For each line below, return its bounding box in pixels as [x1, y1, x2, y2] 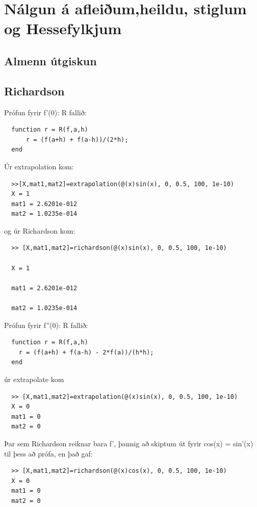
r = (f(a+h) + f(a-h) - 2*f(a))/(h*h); [18, 348, 154, 356]
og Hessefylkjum [4, 18, 122, 39]
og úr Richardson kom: [4, 225, 75, 236]
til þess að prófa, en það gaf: [4, 448, 93, 459]
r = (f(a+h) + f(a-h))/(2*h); [25, 136, 128, 143]
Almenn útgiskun [4, 53, 97, 68]
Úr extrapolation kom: [4, 161, 74, 171]
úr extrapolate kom [4, 374, 64, 385]
